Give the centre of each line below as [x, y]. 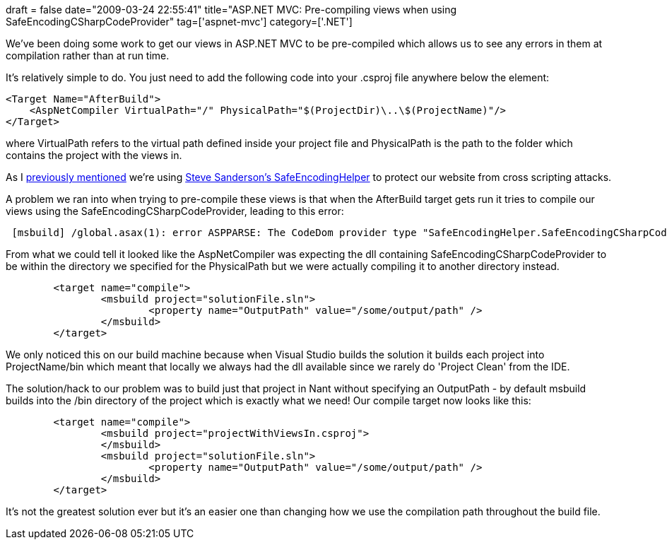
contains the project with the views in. [94, 155]
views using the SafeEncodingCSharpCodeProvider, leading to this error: [175, 211]
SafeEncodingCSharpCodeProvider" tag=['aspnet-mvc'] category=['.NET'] [179, 22]
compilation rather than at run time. [88, 55]
